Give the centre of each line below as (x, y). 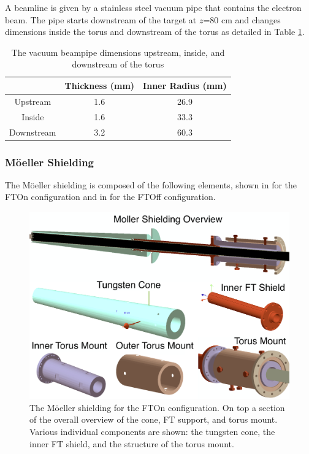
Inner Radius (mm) (185, 85)
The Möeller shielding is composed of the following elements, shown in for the (151, 184)
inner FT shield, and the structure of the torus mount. (132, 443)
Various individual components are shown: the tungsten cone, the (152, 431)
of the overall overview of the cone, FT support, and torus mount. (154, 419)
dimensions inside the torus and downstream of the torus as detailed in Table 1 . (155, 32)
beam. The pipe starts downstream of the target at (101, 19)
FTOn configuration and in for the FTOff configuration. (110, 197)
